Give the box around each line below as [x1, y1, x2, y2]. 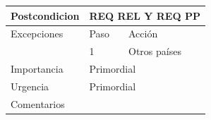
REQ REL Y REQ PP [89, 8, 200, 23]
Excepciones [11, 26, 64, 41]
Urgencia [11, 78, 49, 93]
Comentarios [11, 96, 65, 111]
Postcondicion [11, 8, 80, 23]
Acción [128, 26, 158, 41]
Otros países [128, 44, 181, 59]
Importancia [11, 61, 64, 76]
